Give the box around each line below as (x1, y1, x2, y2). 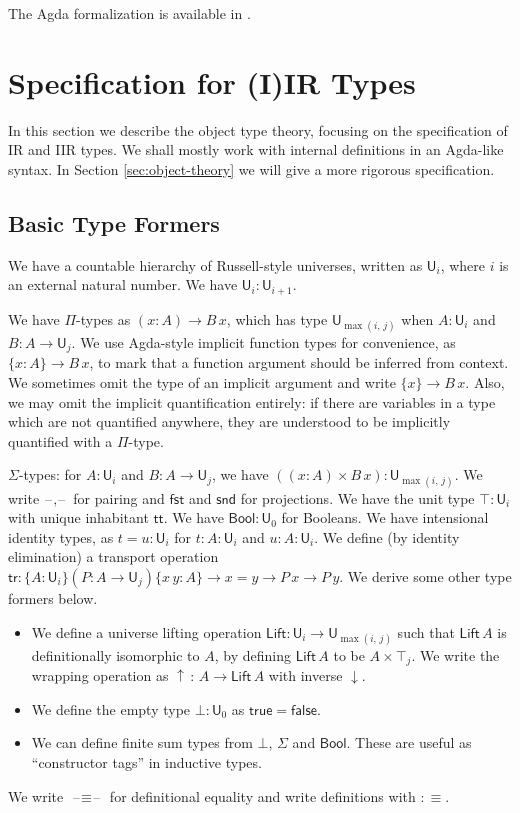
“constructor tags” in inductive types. (31, 751, 262, 772)
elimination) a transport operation (8, 546, 219, 567)
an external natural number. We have (8, 274, 238, 295)
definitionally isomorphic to (31, 644, 200, 665)
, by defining (214, 644, 291, 665)
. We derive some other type (339, 565, 512, 586)
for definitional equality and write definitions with (109, 785, 416, 806)
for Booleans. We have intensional (281, 507, 489, 528)
